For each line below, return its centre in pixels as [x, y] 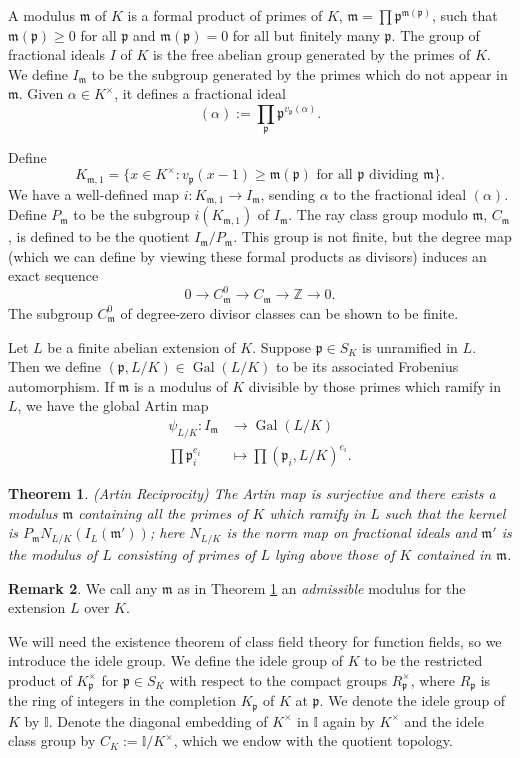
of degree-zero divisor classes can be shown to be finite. [289, 312]
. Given [41, 93]
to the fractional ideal [400, 193]
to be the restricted [423, 660]
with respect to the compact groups [278, 679]
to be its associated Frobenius [367, 366]
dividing [394, 175]
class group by [52, 740]
